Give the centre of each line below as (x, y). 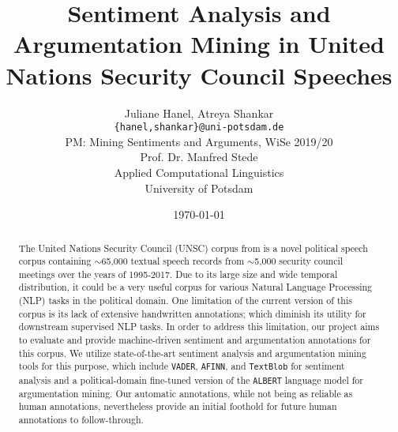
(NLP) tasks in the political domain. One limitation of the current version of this (185, 301)
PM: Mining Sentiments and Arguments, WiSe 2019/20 (199, 141)
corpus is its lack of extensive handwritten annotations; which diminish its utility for (192, 313)
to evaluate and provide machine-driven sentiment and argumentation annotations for (195, 340)
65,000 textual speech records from (173, 261)
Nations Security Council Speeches (199, 75)
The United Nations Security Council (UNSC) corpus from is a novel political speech (193, 248)
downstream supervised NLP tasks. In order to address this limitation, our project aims (199, 327)
